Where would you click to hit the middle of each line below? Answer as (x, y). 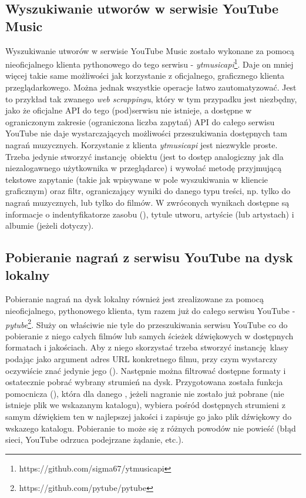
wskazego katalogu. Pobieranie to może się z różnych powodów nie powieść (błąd (151, 428)
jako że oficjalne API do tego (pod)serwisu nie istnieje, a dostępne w (129, 110)
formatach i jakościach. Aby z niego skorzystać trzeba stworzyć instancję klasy (147, 347)
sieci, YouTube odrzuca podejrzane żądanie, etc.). (95, 439)
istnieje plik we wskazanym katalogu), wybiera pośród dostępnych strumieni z (145, 405)
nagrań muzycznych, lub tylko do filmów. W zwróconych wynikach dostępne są (147, 202)
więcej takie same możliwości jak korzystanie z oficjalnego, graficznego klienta (145, 76)
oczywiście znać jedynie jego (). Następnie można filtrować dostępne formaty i (146, 370)
